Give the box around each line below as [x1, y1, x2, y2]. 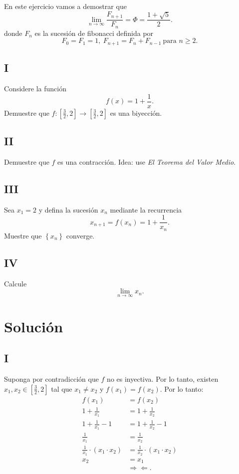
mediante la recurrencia [110, 204, 182, 215]
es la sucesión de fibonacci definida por [34, 27, 154, 38]
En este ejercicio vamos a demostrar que [4, 1, 127, 11]
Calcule [4, 278, 27, 288]
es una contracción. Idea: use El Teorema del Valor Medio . [57, 157, 236, 167]
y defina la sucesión [38, 204, 98, 215]
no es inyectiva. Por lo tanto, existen [107, 374, 219, 384]
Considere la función [4, 83, 66, 94]
